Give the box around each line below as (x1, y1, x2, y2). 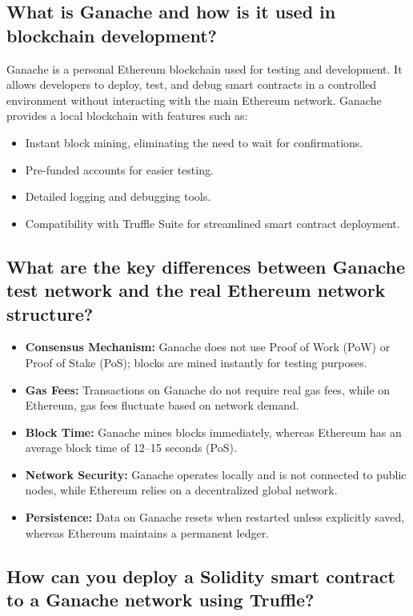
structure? (6, 301, 94, 326)
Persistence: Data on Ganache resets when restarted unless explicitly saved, (25, 509, 405, 526)
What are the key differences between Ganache (6, 254, 405, 278)
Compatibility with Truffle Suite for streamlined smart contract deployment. (25, 214, 400, 231)
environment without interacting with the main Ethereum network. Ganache (6, 91, 382, 108)
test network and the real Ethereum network (6, 278, 386, 302)
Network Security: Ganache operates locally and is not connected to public (25, 466, 407, 482)
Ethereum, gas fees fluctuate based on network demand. (25, 397, 299, 414)
